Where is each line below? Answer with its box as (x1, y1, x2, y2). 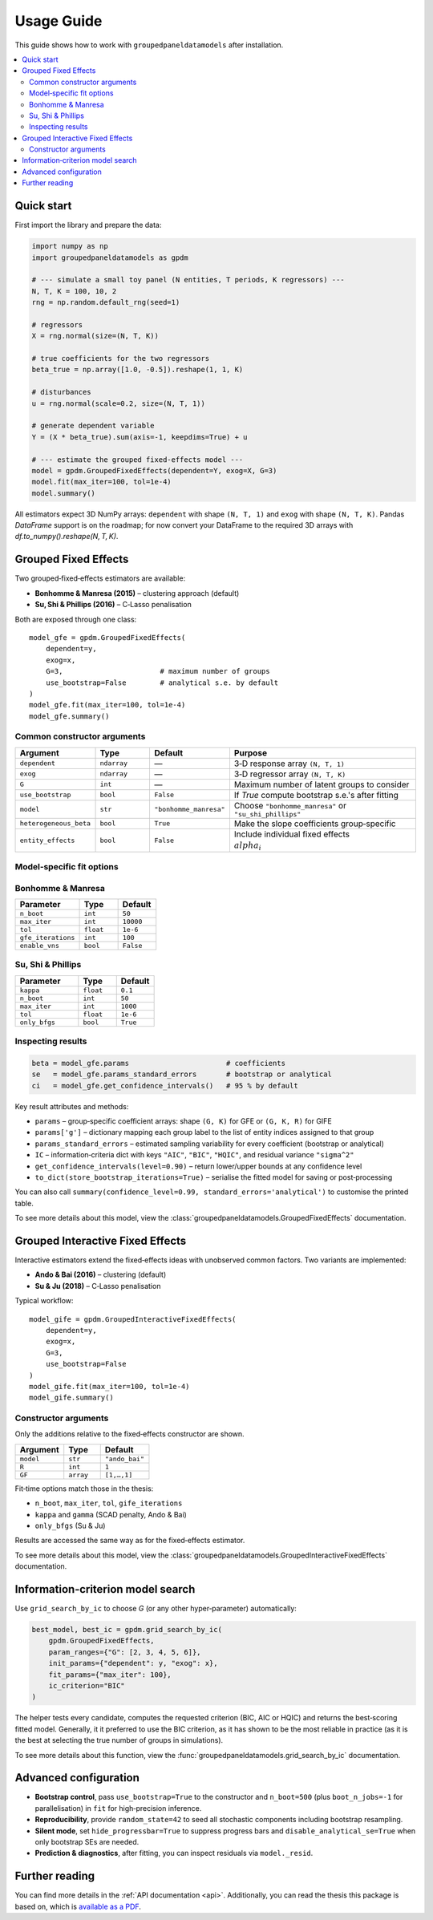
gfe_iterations (19, 933, 75, 942)
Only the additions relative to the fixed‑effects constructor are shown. (14, 1429, 245, 1439)
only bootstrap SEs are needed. (34, 1837, 140, 1847)
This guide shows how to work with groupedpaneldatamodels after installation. (14, 40, 284, 50)
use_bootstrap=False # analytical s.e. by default (45, 678, 279, 687)
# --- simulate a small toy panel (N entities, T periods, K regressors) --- (31, 275, 345, 285)
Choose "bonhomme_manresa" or (233, 800, 346, 811)
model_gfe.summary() (29, 711, 110, 721)
